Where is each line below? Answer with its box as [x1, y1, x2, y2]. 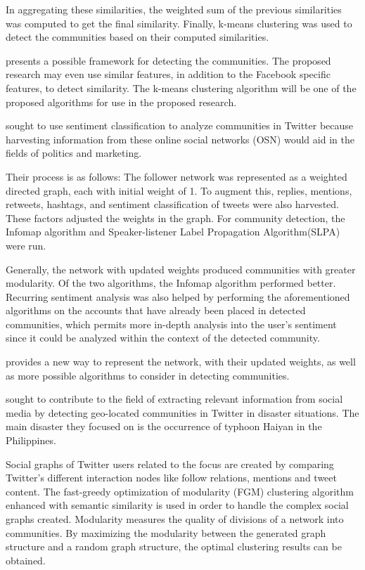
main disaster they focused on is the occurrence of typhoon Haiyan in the [6, 419, 322, 434]
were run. [6, 238, 46, 252]
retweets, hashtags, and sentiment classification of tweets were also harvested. [6, 197, 339, 212]
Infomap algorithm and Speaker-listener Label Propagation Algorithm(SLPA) [6, 224, 340, 239]
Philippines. [6, 433, 56, 448]
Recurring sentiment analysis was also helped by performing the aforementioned [6, 289, 350, 304]
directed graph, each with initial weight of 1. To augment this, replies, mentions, [6, 183, 352, 197]
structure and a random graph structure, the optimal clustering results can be [6, 539, 342, 554]
